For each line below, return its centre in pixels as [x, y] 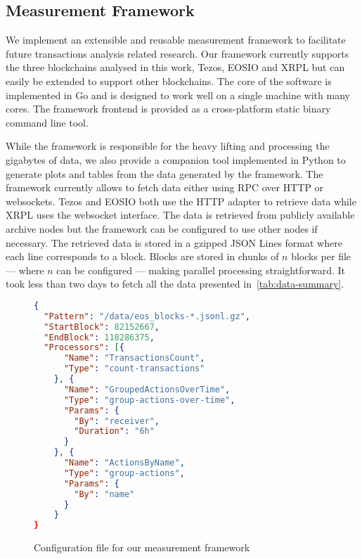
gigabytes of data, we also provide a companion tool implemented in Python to [176, 159]
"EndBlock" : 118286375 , [99, 337]
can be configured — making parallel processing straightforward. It [201, 270]
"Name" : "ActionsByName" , [124, 463]
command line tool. [47, 122]
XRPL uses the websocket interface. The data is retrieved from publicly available [180, 215]
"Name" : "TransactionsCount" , [134, 358]
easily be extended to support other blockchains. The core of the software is [169, 81]
